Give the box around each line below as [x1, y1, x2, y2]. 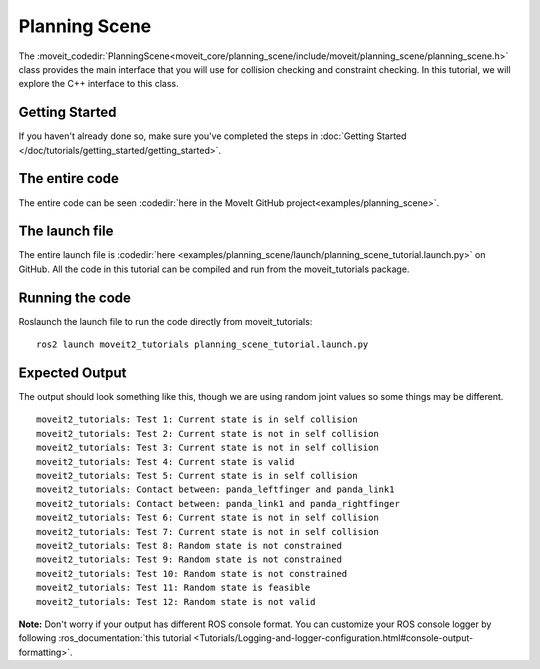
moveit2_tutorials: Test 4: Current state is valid [36, 456, 295, 467]
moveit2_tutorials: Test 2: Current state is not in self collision [36, 428, 379, 439]
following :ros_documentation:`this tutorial [18, 632, 192, 644]
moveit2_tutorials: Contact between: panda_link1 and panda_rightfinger [36, 498, 400, 509]
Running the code [18, 289, 132, 306]
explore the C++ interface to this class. [18, 78, 179, 90]
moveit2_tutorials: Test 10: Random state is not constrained [36, 568, 348, 579]
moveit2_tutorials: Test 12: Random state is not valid [36, 596, 316, 607]
